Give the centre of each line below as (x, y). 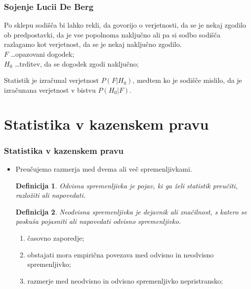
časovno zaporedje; (56, 237)
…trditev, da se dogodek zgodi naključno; (77, 63)
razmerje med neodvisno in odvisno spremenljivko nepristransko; (125, 280)
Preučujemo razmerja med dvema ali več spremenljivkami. (104, 168)
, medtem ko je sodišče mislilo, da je (187, 80)
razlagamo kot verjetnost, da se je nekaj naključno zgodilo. (93, 44)
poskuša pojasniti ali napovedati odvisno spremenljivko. (98, 221)
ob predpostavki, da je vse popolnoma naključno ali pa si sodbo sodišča (112, 34)
